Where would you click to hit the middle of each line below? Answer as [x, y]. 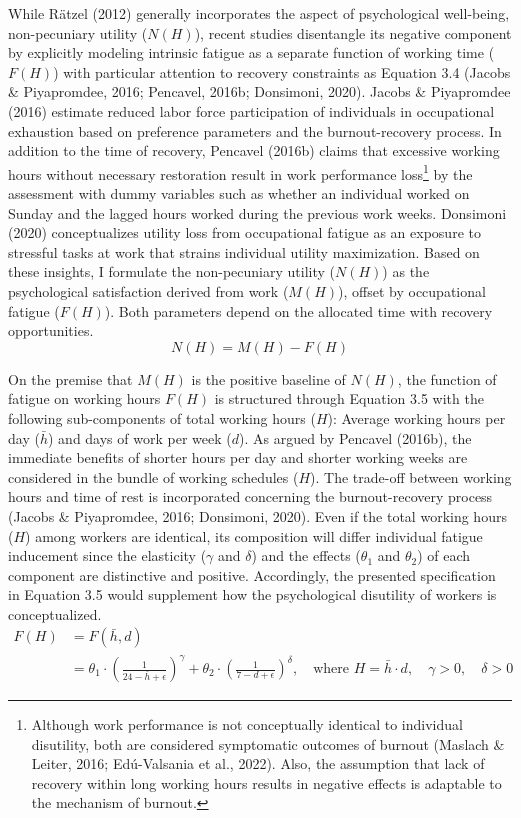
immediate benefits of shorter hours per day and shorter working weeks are [238, 457]
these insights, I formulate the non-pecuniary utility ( [171, 271]
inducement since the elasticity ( [107, 555]
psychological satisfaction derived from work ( [148, 290]
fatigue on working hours [84, 398]
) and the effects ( [306, 555]
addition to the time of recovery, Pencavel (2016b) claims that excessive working [254, 150]
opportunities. [51, 330]
